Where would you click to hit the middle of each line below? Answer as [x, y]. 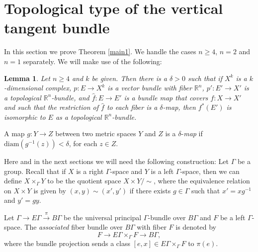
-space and [126, 171]
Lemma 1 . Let [27, 78]
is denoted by [196, 227]
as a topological [79, 117]
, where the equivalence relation [202, 181]
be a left [233, 217]
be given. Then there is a [129, 78]
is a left [162, 171]
